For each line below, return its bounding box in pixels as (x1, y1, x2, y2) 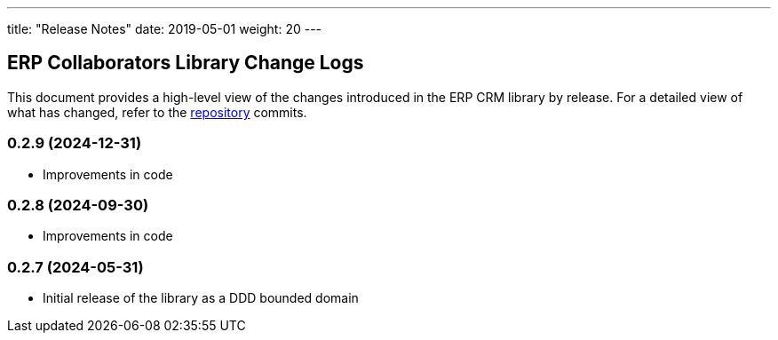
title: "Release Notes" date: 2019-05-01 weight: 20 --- (7, 21, 322, 36)
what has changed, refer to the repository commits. (7, 104, 307, 120)
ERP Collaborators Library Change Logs (7, 51, 364, 75)
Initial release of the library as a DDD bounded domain (43, 290, 359, 306)
